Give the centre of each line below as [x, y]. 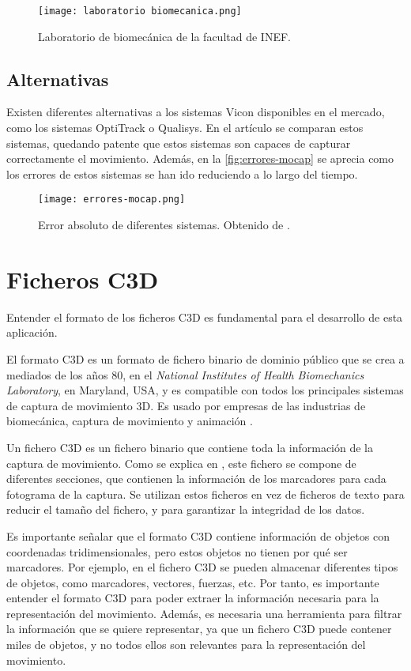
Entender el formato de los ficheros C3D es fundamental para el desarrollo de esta [205, 317]
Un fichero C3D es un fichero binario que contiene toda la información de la [190, 447]
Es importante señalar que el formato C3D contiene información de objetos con [198, 535]
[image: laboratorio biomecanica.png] [140, 11]
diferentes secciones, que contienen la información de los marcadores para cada [196, 479]
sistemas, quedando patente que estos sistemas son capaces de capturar [179, 143]
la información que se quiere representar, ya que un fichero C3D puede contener [199, 629]
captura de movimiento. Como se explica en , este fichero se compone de [181, 463]
